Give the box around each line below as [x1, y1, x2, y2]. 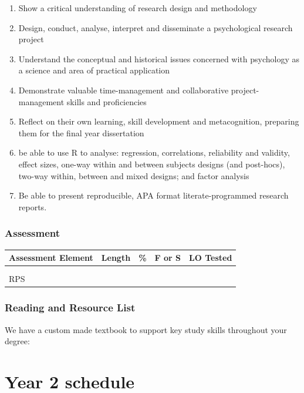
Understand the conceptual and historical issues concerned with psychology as [18, 52, 300, 65]
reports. [18, 200, 47, 213]
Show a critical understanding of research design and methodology [18, 2, 257, 14]
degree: [5, 335, 30, 347]
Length [101, 251, 131, 264]
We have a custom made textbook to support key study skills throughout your [5, 323, 287, 335]
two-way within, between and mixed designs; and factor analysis [18, 169, 249, 182]
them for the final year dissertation [18, 126, 144, 139]
